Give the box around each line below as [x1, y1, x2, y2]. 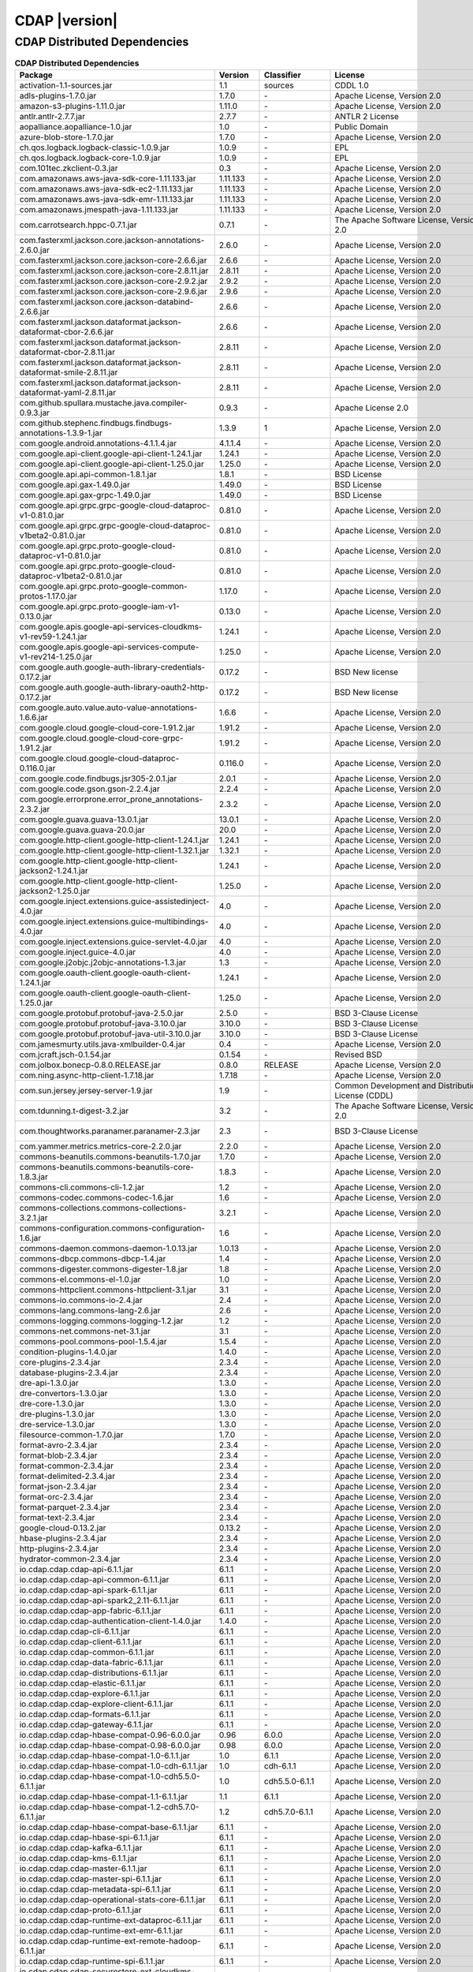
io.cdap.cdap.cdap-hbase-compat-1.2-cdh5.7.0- [19, 1801, 199, 1812]
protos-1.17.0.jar [19, 590, 78, 601]
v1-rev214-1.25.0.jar [19, 651, 93, 662]
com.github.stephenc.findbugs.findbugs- [19, 417, 173, 428]
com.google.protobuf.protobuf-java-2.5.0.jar [19, 1007, 184, 1018]
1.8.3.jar [19, 1171, 49, 1182]
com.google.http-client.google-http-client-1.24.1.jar [19, 835, 210, 846]
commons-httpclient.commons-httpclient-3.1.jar [19, 1284, 197, 1295]
